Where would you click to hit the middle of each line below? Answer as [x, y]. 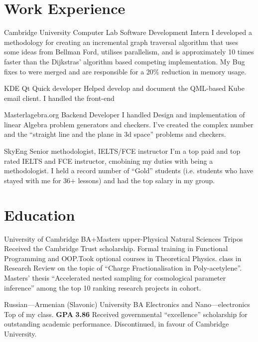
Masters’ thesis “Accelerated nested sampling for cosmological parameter [115, 277]
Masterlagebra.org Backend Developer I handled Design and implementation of [125, 115]
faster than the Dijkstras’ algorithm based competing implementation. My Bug [125, 61]
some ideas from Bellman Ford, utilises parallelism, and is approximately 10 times [129, 52]
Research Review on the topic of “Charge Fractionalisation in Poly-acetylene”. [123, 268]
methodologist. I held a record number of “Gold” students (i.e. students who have [129, 171]
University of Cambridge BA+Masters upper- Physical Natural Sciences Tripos [124, 238]
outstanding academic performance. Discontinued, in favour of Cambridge [117, 324]
